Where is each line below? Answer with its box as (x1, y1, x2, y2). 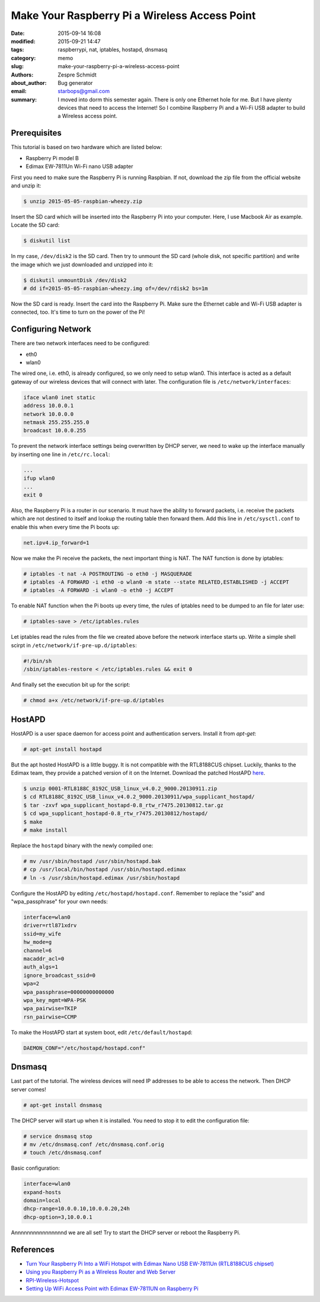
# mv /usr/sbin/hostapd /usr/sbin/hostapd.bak (23, 858, 161, 864)
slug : (11, 63, 24, 70)
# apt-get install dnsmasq (23, 1102, 102, 1109)
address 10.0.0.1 (23, 402, 74, 409)
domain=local (23, 1197, 62, 1204)
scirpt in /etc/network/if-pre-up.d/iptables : (11, 641, 137, 649)
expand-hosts (23, 1189, 62, 1195)
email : (11, 88, 27, 95)
